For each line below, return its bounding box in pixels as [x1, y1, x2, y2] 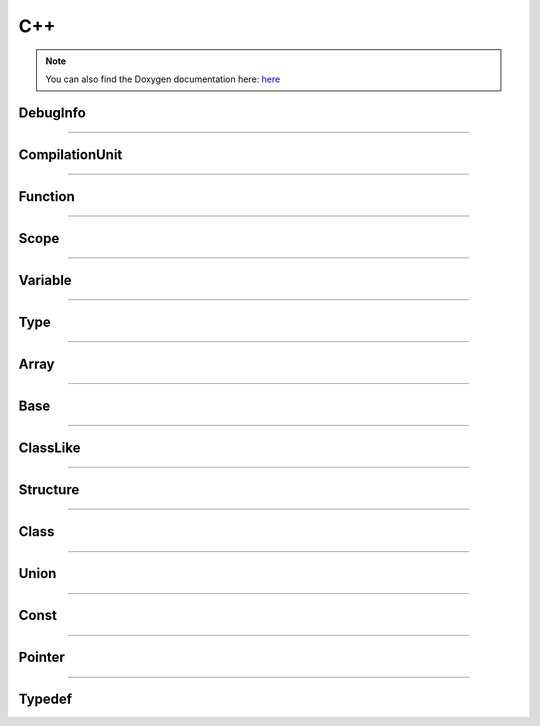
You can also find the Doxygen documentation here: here [45, 73, 281, 85]
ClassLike [18, 439, 81, 456]
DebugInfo [18, 104, 87, 121]
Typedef [18, 690, 73, 707]
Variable [18, 271, 72, 289]
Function [18, 188, 75, 205]
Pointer [18, 648, 65, 665]
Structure [18, 481, 80, 498]
